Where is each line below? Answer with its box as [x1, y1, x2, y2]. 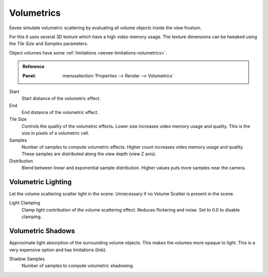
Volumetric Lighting [9, 178, 72, 186]
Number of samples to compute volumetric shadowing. [21, 263, 134, 269]
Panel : [22, 72, 36, 79]
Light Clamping [9, 200, 41, 206]
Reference [22, 63, 45, 69]
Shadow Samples [9, 256, 45, 262]
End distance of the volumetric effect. [21, 110, 99, 115]
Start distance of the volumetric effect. [21, 96, 101, 102]
